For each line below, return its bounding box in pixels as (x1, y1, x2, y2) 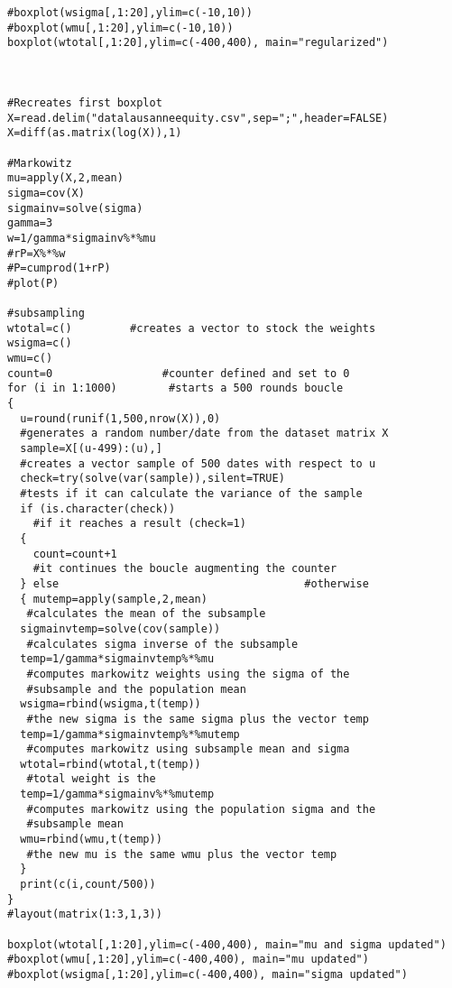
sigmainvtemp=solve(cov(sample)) (20, 622, 221, 635)
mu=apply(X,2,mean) (7, 171, 124, 185)
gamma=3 (7, 217, 53, 230)
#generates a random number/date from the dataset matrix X (20, 427, 389, 440)
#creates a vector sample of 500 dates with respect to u (20, 457, 376, 470)
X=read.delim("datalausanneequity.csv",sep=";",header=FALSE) (7, 111, 389, 125)
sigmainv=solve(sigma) (7, 201, 143, 215)
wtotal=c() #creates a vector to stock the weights (7, 321, 376, 335)
